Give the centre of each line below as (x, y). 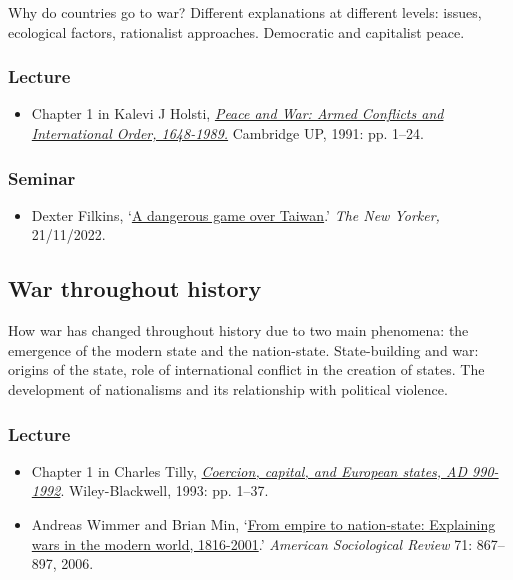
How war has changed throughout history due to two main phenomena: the (238, 330)
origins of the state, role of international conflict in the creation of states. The (246, 369)
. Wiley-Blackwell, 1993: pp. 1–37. (164, 490)
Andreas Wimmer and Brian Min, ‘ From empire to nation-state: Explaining (263, 523)
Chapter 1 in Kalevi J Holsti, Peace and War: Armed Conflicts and (237, 113)
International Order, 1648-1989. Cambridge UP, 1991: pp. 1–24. (227, 133)
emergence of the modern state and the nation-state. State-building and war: (243, 349)
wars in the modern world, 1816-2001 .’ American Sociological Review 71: (252, 543)
